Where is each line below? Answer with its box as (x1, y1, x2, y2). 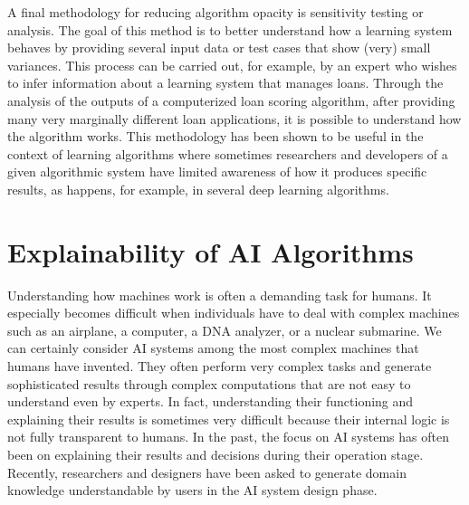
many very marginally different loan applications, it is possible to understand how (7, 109, 462, 128)
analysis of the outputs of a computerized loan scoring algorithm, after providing (7, 91, 455, 110)
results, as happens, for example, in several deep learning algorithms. (7, 179, 389, 198)
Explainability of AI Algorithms (7, 233, 414, 270)
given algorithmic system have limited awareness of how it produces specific (7, 162, 427, 181)
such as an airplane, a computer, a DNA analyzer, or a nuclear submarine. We (7, 320, 442, 339)
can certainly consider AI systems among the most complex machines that (7, 338, 419, 357)
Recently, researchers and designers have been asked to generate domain (7, 462, 407, 481)
